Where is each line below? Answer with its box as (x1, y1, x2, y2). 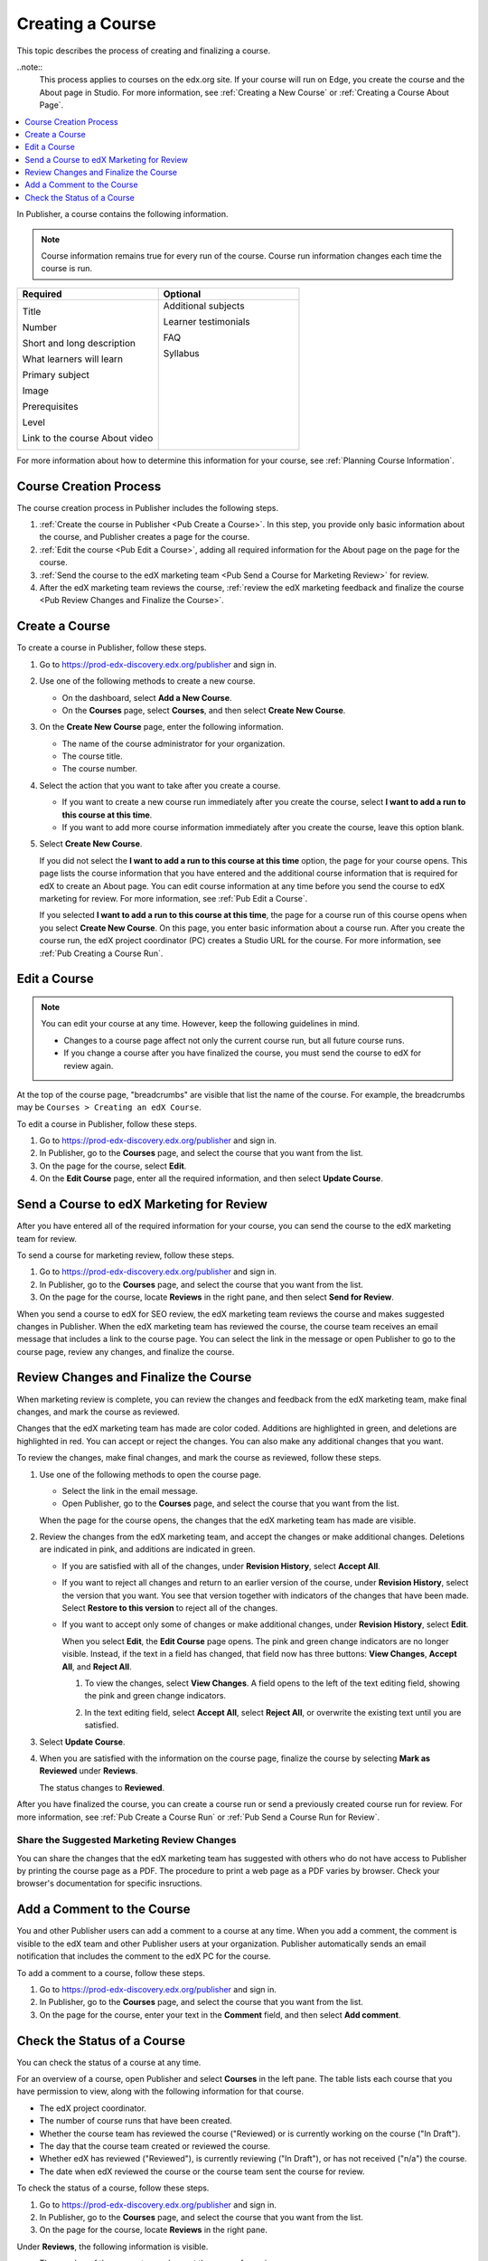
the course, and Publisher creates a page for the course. (39, 532, 250, 543)
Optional (163, 288, 202, 300)
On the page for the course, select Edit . (39, 1160, 187, 1171)
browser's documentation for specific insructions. (16, 1878, 202, 1889)
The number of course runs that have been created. (39, 2115, 232, 2126)
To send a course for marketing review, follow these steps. (16, 1249, 235, 1261)
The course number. (61, 763, 137, 774)
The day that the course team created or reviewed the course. (39, 2140, 271, 2152)
